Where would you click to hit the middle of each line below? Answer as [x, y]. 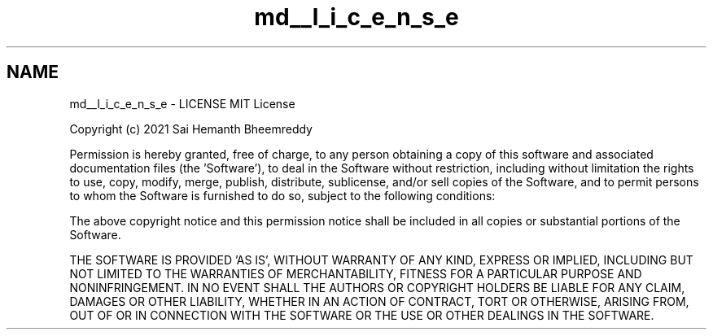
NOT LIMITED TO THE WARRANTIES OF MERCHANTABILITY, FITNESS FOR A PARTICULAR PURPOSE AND [356, 273]
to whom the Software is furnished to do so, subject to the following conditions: [282, 195]
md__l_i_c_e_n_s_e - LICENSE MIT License [182, 103]
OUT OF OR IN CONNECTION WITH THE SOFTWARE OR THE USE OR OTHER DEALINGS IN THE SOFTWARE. [362, 315]
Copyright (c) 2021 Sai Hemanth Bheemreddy [191, 129]
